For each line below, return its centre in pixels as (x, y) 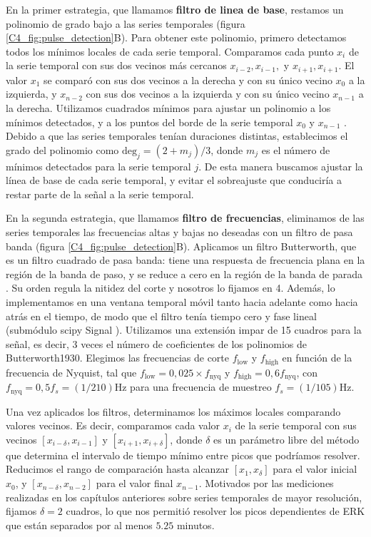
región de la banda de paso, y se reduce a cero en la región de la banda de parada (184, 273)
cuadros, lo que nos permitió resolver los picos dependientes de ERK (215, 511)
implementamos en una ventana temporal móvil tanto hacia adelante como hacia (182, 301)
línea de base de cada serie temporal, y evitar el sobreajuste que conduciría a (174, 180)
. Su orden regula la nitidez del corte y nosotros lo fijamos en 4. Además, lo (171, 288)
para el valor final (134, 483)
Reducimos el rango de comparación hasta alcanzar (118, 469)
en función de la (317, 358)
